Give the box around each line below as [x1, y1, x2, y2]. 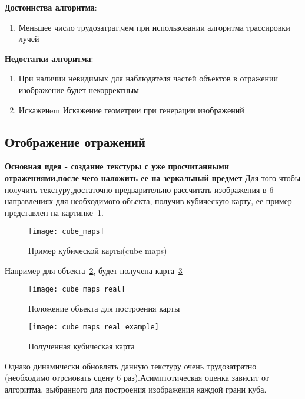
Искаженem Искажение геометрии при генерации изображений [18, 103, 244, 116]
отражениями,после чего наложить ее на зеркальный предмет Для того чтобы [5, 171, 301, 184]
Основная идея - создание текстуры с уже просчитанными [5, 160, 229, 172]
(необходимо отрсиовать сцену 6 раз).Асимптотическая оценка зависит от [5, 371, 269, 384]
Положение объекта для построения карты [28, 302, 180, 314]
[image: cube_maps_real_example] [28, 323, 159, 332]
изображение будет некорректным [18, 83, 139, 96]
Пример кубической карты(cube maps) [28, 244, 167, 256]
